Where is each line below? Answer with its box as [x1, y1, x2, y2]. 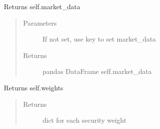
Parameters [23, 17, 57, 28]
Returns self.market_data [4, 1, 80, 11]
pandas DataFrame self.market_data [42, 66, 152, 76]
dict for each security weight [42, 115, 127, 125]
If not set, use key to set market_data [42, 34, 156, 44]
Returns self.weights [4, 82, 64, 92]
